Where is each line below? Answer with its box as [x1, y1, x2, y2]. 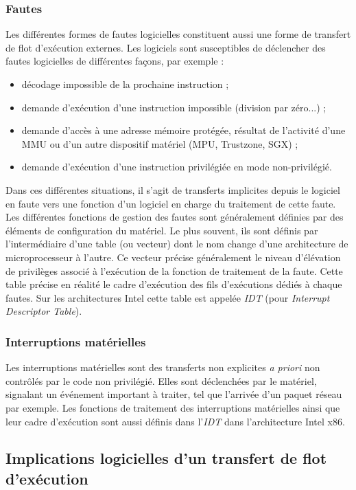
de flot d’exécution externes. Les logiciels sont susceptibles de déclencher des [5, 40, 326, 54]
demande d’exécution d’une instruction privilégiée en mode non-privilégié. [21, 159, 332, 174]
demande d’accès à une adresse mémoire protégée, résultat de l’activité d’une [21, 123, 346, 137]
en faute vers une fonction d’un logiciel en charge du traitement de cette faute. [5, 196, 336, 210]
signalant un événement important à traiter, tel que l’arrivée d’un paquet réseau [5, 387, 342, 401]
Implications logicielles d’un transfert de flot [5, 447, 327, 469]
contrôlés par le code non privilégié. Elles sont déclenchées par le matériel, [5, 373, 317, 388]
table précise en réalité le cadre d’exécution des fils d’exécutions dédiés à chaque [5, 277, 342, 291]
